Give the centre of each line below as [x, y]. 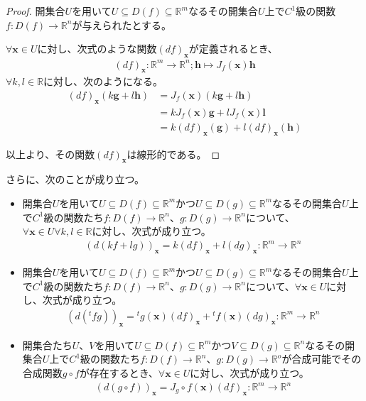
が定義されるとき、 [233, 49]
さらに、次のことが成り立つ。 [75, 179]
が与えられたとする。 [122, 24]
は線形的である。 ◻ [173, 154]
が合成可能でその [322, 359]
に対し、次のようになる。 [103, 81]
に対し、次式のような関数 [97, 49]
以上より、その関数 [50, 154]
